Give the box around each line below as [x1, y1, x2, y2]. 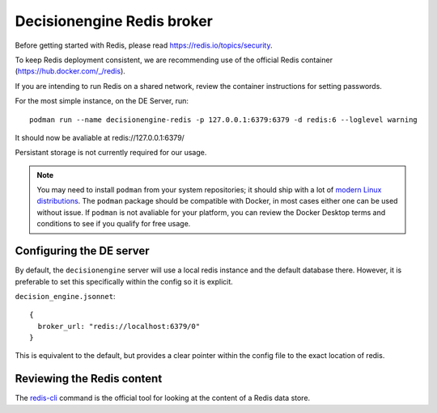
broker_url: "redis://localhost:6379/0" [37, 322, 201, 331]
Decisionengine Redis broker [15, 12, 214, 30]
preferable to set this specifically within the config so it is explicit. [15, 276, 234, 286]
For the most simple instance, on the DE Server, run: [15, 96, 189, 106]
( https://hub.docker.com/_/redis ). [15, 66, 125, 76]
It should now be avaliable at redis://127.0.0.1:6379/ [15, 133, 185, 142]
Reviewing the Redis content [15, 372, 163, 386]
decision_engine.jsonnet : [15, 291, 116, 301]
